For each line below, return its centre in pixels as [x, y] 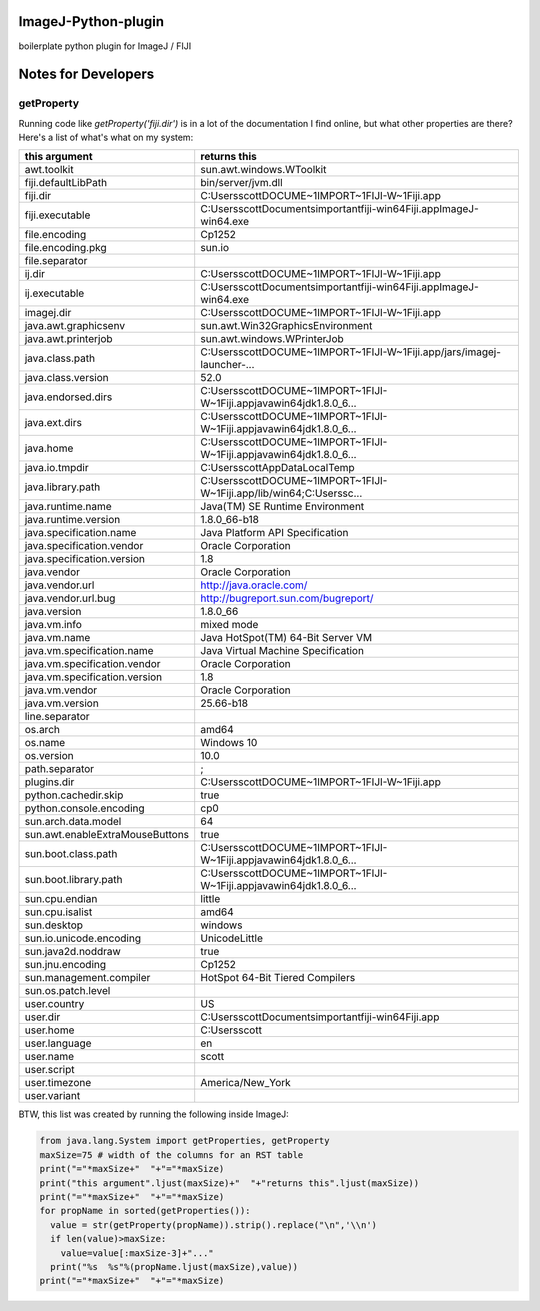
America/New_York [246, 1083]
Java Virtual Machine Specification [282, 651]
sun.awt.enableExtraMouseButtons [107, 835]
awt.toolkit [49, 170]
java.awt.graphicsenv [74, 326]
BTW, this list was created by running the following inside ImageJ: [153, 1114]
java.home [49, 448]
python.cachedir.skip [74, 795]
